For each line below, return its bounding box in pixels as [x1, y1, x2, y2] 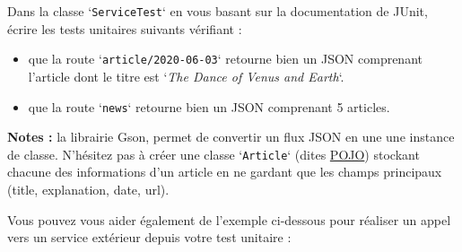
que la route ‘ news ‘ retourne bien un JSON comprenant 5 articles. [28, 97, 390, 116]
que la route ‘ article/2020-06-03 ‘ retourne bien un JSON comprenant [28, 49, 423, 68]
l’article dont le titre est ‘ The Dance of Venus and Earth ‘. [28, 66, 344, 85]
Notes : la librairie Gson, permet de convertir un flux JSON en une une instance [7, 127, 455, 146]
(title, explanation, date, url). [7, 180, 170, 198]
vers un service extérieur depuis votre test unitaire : [7, 228, 292, 247]
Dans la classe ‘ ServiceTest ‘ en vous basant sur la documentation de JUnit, [7, 2, 428, 20]
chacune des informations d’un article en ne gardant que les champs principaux [7, 162, 442, 181]
